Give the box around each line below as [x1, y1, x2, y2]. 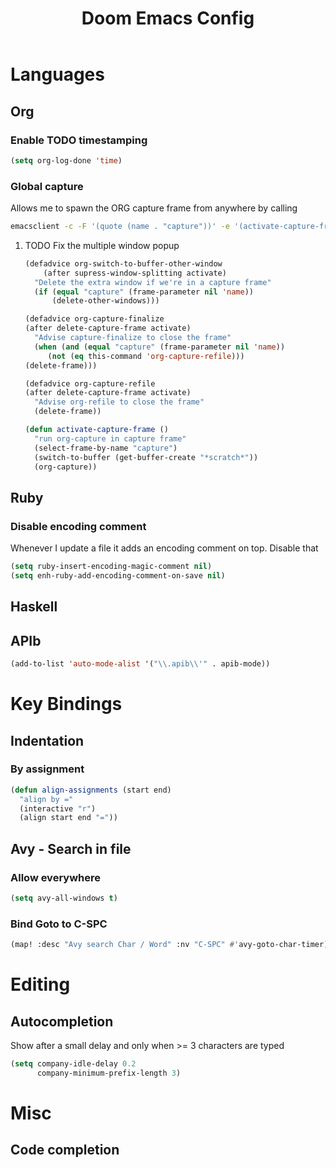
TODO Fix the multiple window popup [24, 239, 180, 251]
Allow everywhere [10, 870, 101, 884]
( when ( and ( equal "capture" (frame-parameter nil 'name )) [34, 342, 286, 352]
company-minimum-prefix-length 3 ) [36, 1068, 182, 1078]
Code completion [10, 1142, 120, 1159]
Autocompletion [10, 1013, 114, 1030]
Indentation [10, 732, 85, 749]
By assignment [10, 762, 85, 776]
